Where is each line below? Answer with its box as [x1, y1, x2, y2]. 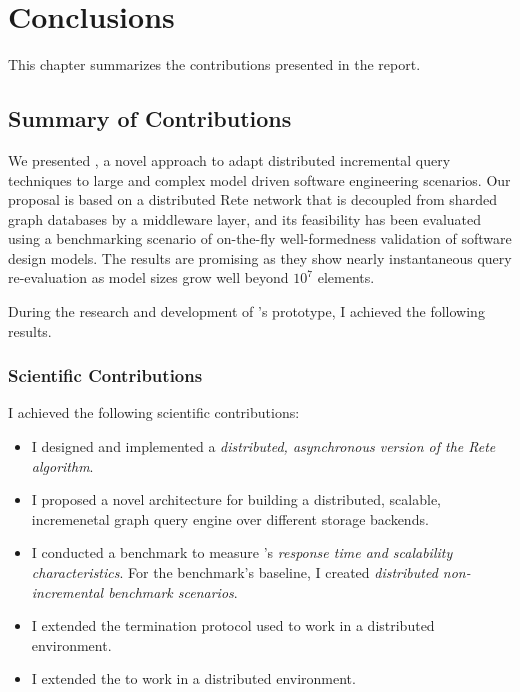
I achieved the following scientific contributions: [8, 402, 300, 423]
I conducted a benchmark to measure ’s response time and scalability [31, 542, 453, 563]
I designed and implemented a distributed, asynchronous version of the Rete [31, 436, 496, 457]
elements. [317, 267, 375, 288]
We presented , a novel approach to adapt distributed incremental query [8, 149, 451, 170]
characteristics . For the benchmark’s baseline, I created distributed [31, 562, 438, 583]
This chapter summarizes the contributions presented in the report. [8, 54, 421, 75]
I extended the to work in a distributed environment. [31, 668, 356, 689]
